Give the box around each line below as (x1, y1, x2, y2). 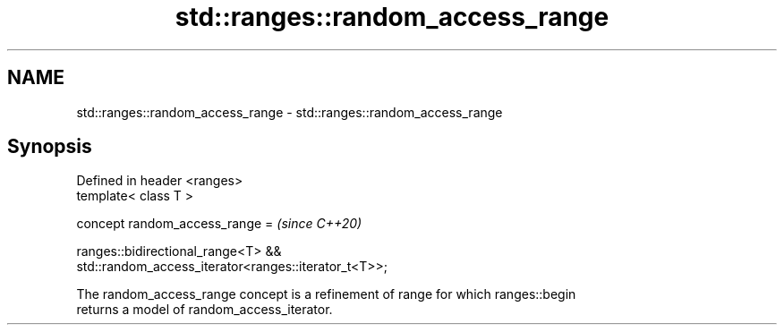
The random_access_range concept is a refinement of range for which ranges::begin (76, 286, 576, 302)
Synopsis (7, 135, 92, 158)
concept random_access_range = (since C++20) (76, 216, 362, 232)
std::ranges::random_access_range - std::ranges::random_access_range (76, 104, 503, 120)
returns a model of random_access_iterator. (76, 302, 333, 318)
